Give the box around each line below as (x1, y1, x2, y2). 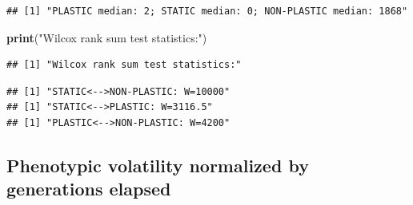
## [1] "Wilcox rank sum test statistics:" (6, 59, 242, 71)
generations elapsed (6, 176, 171, 201)
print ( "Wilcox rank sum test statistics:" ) (6, 29, 207, 45)
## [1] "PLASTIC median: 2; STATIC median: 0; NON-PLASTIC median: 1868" (6, 6, 408, 17)
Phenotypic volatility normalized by (6, 152, 309, 177)
